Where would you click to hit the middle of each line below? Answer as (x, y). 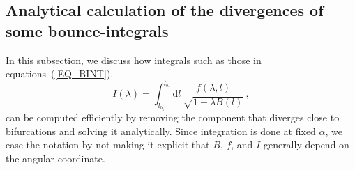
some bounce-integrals (87, 30)
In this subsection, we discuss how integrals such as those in (134, 60)
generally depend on (306, 145)
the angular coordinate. (55, 158)
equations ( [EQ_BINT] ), (60, 74)
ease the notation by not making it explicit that (108, 145)
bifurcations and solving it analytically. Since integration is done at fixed (161, 131)
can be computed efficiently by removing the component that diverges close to (173, 117)
